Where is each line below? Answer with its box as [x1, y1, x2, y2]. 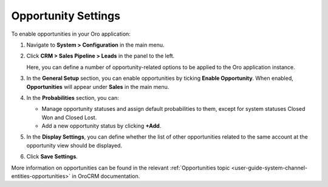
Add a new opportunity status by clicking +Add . [41, 122, 162, 130]
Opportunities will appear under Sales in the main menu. [26, 83, 169, 90]
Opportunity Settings [11, 9, 121, 22]
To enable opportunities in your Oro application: [11, 30, 131, 38]
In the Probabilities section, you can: [26, 94, 119, 101]
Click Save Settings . [26, 153, 78, 160]
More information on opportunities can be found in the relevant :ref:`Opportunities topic [11, 164, 230, 171]
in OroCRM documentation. [72, 172, 140, 180]
